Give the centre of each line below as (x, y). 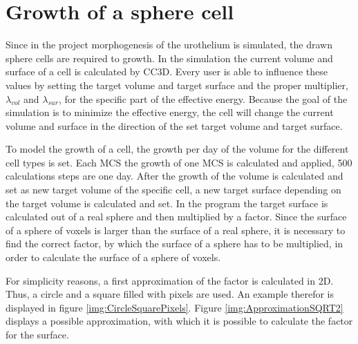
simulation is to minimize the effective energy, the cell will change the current (170, 112)
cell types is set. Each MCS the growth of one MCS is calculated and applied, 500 (179, 162)
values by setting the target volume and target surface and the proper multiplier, (177, 85)
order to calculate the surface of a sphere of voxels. (113, 257)
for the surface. (37, 334)
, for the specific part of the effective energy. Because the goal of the (203, 98)
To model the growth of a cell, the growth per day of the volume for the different (177, 149)
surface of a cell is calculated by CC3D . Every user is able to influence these (167, 71)
